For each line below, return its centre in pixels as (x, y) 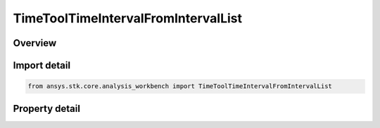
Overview (35, 43)
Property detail (47, 108)
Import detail (42, 65)
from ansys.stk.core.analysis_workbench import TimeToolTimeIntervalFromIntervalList (180, 86)
